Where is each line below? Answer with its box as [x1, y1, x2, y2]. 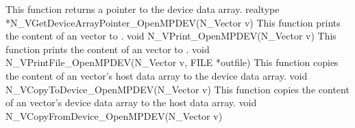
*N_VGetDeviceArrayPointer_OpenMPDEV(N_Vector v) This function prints [5, 15, 341, 29]
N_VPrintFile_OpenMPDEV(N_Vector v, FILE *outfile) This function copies [5, 55, 339, 69]
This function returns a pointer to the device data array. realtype [5, 2, 280, 16]
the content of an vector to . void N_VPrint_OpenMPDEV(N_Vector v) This [5, 29, 336, 43]
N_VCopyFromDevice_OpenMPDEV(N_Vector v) [5, 108, 223, 123]
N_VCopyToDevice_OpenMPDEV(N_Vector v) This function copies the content [5, 82, 350, 96]
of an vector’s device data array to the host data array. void [5, 95, 257, 110]
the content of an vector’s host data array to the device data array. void [5, 68, 308, 82]
